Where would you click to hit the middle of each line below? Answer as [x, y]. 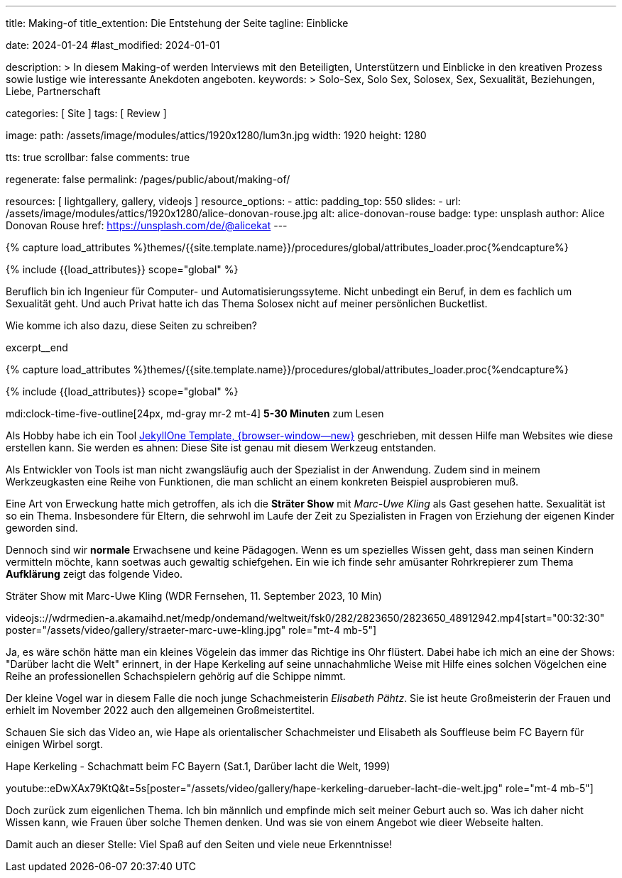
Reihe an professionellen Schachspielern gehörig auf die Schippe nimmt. [176, 676]
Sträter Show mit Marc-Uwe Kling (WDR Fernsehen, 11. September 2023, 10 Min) [194, 596]
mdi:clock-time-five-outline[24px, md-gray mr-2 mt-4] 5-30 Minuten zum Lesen [195, 413]
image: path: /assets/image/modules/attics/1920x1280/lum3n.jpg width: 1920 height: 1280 [216, 135]
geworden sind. [42, 528]
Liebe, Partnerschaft [53, 91]
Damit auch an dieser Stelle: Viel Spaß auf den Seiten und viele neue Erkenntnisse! [199, 844]
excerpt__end [37, 347]
